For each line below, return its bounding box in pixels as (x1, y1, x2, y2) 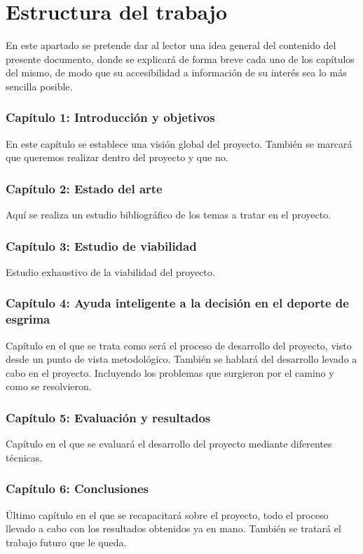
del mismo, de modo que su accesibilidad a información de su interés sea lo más (6, 65, 347, 80)
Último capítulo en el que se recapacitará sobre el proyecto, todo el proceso (6, 507, 329, 522)
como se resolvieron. (6, 379, 92, 394)
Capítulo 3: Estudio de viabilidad (6, 237, 197, 254)
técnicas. (6, 450, 43, 464)
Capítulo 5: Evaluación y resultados (6, 408, 211, 426)
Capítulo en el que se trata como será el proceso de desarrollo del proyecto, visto (6, 338, 352, 352)
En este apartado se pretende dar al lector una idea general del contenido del (6, 38, 336, 53)
